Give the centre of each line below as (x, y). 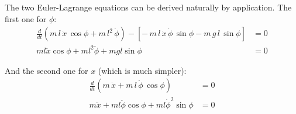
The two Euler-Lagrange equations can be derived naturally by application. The (148, 7)
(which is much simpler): (142, 70)
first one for (26, 18)
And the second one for (47, 70)
